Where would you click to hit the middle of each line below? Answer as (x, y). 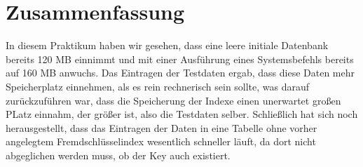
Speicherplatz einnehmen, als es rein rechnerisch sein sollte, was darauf (158, 86)
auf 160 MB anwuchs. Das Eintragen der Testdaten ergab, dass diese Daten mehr (180, 73)
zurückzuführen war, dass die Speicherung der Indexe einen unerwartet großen (173, 100)
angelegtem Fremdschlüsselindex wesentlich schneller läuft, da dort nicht (161, 141)
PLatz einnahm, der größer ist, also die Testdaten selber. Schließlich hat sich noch (182, 114)
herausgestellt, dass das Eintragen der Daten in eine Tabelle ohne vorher (162, 127)
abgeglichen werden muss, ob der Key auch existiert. (118, 155)
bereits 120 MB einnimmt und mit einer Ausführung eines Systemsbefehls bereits (180, 59)
